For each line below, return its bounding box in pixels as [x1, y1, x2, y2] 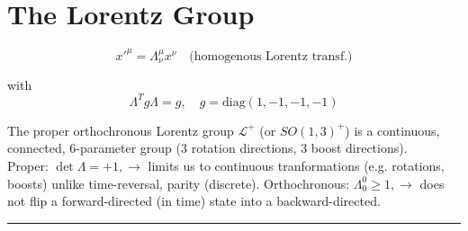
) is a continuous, [345, 120, 440, 139]
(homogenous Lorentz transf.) [189, 49, 353, 63]
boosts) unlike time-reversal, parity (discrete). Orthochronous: [7, 173, 350, 192]
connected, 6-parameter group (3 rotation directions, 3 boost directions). [7, 138, 408, 157]
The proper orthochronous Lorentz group [7, 120, 234, 139]
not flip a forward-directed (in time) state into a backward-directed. [7, 191, 381, 210]
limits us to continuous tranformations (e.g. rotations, [148, 155, 445, 174]
